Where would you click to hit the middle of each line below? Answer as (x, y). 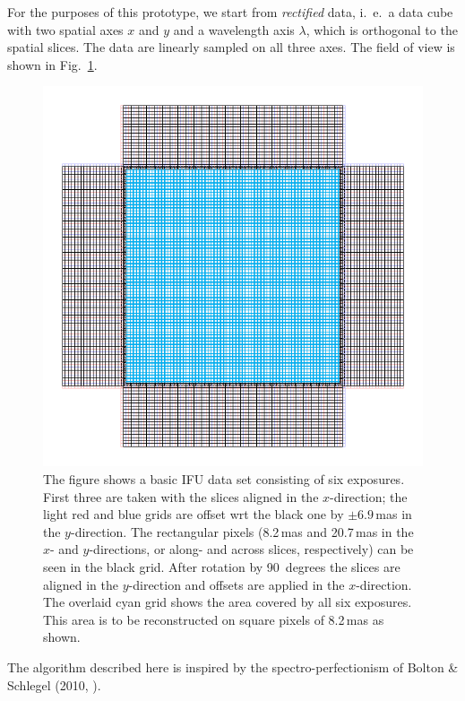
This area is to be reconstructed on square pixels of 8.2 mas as (214, 619)
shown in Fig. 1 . (52, 64)
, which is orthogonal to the (382, 29)
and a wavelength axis (234, 29)
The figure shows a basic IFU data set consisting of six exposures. (224, 478)
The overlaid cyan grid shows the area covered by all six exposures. (228, 602)
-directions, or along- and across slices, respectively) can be (251, 549)
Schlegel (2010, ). (54, 684)
